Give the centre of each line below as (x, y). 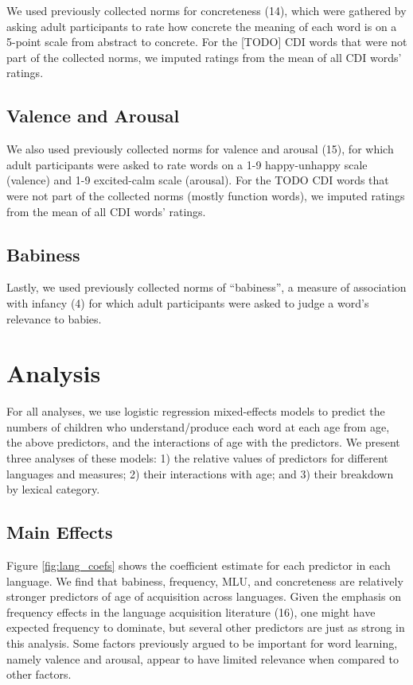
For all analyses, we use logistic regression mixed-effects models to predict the (196, 411)
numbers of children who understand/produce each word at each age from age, (198, 426)
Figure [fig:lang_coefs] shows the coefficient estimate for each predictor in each (199, 565)
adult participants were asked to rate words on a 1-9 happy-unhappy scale (187, 164)
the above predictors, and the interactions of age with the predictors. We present (203, 442)
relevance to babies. (54, 318)
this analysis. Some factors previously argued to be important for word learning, (202, 642)
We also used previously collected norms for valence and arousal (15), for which (200, 149)
